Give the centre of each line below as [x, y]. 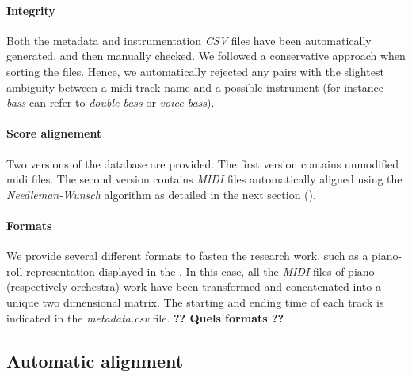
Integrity [31, 10]
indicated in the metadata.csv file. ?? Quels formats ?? [145, 317]
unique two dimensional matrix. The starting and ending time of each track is [195, 302]
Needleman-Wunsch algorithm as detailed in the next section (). [161, 194]
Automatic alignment [95, 360]
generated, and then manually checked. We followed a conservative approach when [206, 56]
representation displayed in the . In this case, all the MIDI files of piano [200, 271]
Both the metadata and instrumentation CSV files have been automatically [189, 40]
